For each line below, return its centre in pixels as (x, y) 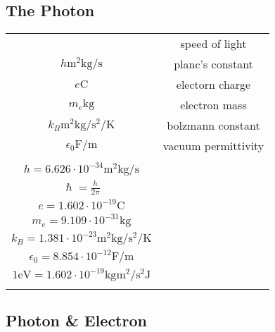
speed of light (213, 44)
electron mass (213, 105)
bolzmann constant (213, 125)
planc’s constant (213, 64)
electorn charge (213, 85)
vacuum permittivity (213, 146)
